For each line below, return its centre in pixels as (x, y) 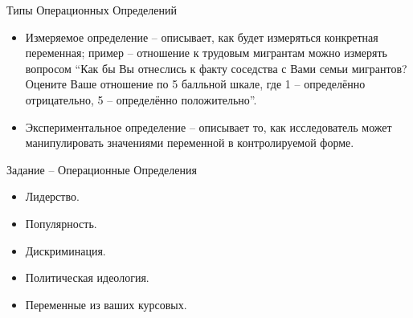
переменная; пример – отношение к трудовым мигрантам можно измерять (206, 53)
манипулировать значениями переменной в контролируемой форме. (190, 143)
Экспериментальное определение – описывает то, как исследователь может (209, 126)
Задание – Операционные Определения (102, 169)
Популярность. (61, 223)
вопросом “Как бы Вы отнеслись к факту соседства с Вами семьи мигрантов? (216, 68)
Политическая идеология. (87, 277)
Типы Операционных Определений (92, 10)
